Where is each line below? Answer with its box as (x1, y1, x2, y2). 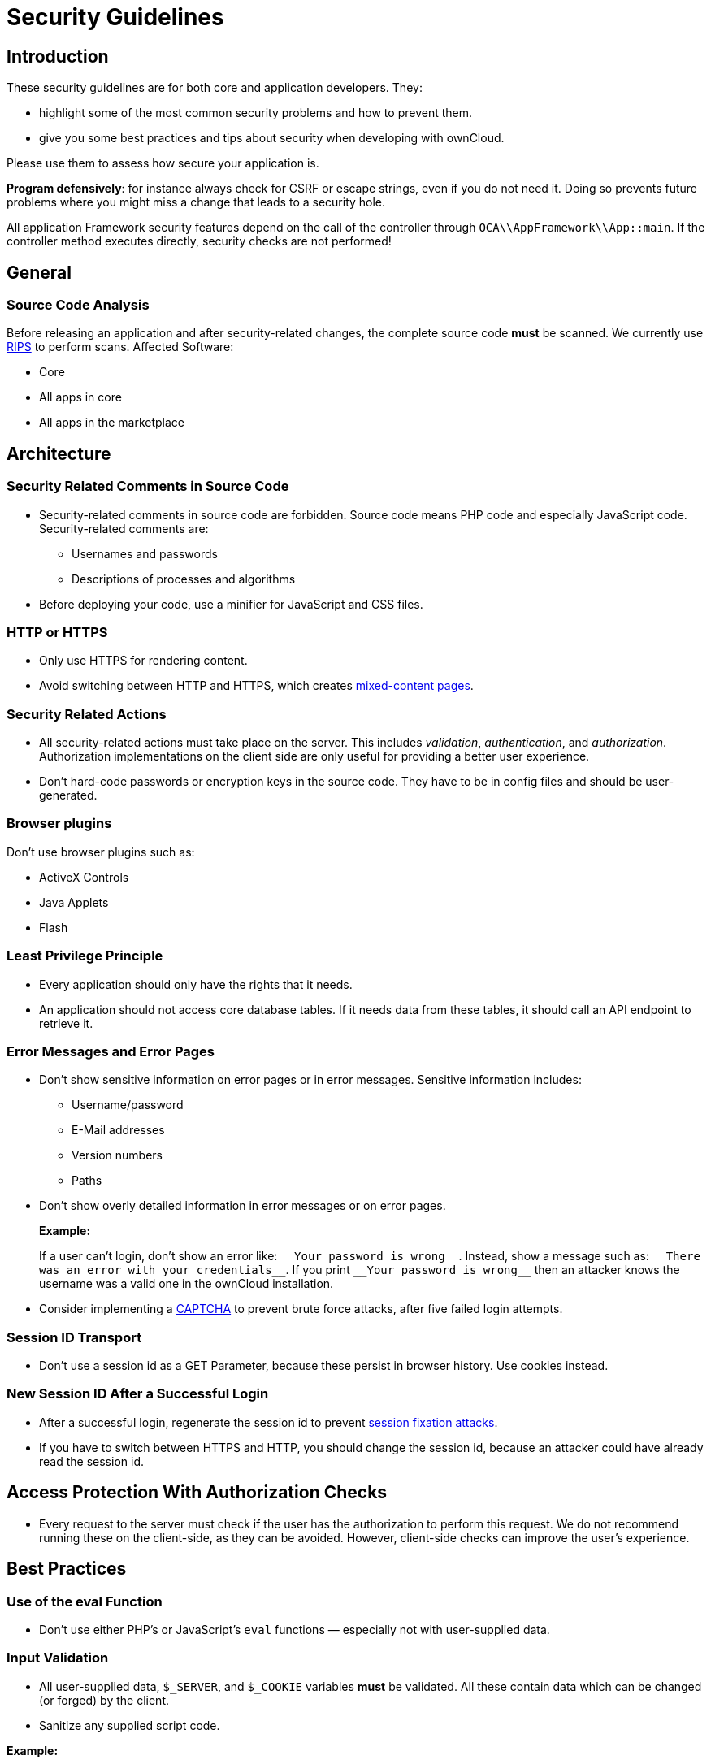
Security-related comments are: (39, 521, 209, 535)
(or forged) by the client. (39, 1692, 170, 1707)
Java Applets (39, 895, 109, 909)
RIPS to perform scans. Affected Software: (7, 340, 234, 354)
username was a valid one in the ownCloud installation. (39, 1276, 334, 1291)
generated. (39, 788, 98, 803)
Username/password (72, 1098, 184, 1112)
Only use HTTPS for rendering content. (39, 653, 248, 668)
